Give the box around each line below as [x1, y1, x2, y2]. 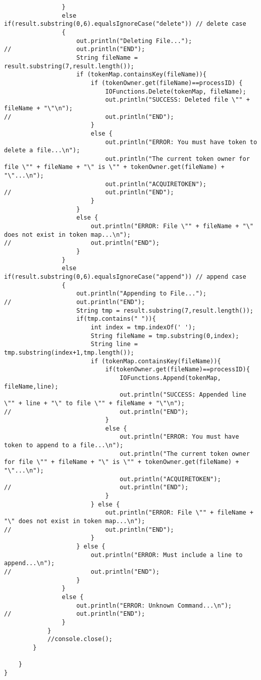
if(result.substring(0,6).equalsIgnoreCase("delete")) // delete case [4, 20, 246, 28]
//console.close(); [47, 635, 113, 643]
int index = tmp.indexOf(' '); [90, 323, 196, 331]
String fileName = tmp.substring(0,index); [90, 332, 239, 339]
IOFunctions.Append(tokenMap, [120, 374, 221, 381]
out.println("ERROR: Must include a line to [90, 551, 243, 559]
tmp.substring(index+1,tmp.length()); [4, 349, 134, 356]
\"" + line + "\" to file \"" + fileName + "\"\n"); [4, 399, 185, 407]
